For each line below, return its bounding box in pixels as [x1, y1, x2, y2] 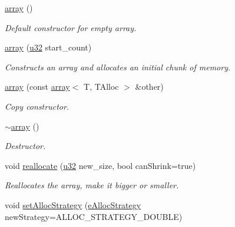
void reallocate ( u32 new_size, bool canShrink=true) [5, 159, 196, 171]
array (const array [5, 80, 70, 93]
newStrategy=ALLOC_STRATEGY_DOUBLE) [5, 210, 183, 222]
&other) [135, 80, 164, 93]
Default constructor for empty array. [5, 21, 137, 33]
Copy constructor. [5, 100, 69, 112]
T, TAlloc [84, 80, 119, 93]
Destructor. [5, 140, 46, 152]
